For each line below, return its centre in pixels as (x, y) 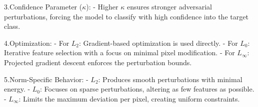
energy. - (17, 89)
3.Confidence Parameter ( (43, 6)
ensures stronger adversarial (169, 6)
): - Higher (102, 6)
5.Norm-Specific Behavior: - (46, 79)
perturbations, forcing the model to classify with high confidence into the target (126, 16)
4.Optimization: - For (37, 43)
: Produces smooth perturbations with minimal (170, 79)
